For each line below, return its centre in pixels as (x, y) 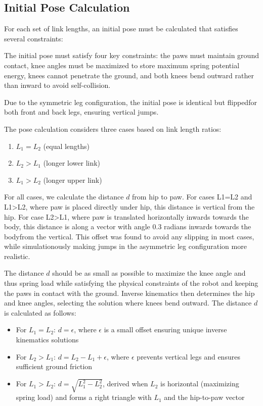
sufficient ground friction (54, 366)
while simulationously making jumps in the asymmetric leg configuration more (125, 246)
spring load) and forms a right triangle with (84, 397)
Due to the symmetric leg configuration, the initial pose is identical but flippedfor (130, 102)
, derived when (125, 384)
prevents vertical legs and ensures (188, 356)
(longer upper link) (73, 180)
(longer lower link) (72, 163)
